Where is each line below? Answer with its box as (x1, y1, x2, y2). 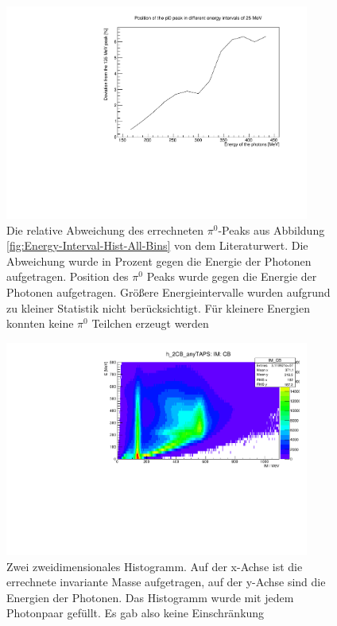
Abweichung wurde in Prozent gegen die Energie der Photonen (6, 252, 312, 269)
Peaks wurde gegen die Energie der (146, 268, 317, 285)
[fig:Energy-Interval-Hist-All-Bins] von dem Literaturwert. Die (6, 237, 308, 254)
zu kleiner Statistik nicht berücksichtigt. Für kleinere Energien (6, 299, 310, 316)
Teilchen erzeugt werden (91, 315, 209, 332)
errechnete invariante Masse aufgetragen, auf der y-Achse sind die (6, 574, 326, 590)
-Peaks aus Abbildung (218, 221, 325, 238)
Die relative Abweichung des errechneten (6, 221, 204, 238)
